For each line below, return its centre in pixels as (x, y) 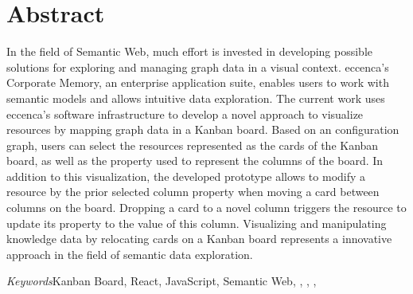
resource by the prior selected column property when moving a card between (193, 192)
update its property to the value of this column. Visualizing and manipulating (197, 223)
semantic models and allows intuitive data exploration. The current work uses (196, 98)
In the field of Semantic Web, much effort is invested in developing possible (189, 51)
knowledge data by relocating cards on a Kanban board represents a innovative (199, 239)
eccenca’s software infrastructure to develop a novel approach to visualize (185, 114)
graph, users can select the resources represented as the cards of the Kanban (193, 145)
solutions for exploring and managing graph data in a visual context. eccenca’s (198, 67)
